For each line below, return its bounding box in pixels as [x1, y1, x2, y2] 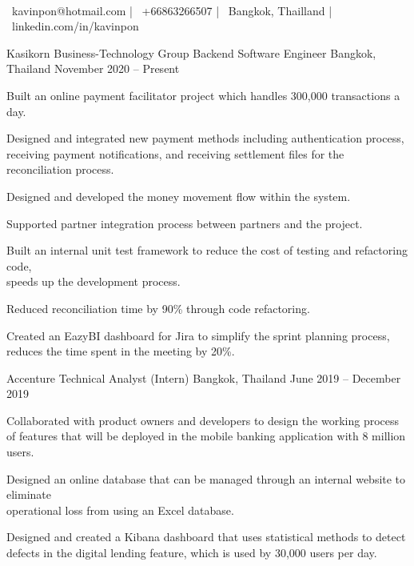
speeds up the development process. [6, 273, 181, 290]
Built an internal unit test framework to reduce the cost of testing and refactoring [6, 242, 408, 259]
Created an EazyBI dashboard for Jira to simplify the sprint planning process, [6, 327, 390, 343]
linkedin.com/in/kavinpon [11, 18, 139, 34]
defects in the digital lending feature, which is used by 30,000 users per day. [6, 544, 377, 561]
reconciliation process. [6, 161, 114, 178]
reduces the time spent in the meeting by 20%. [6, 343, 235, 359]
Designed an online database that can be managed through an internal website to [6, 470, 406, 487]
